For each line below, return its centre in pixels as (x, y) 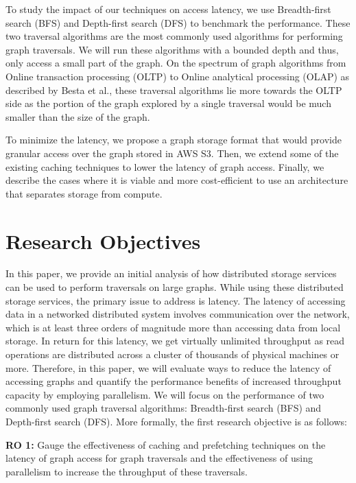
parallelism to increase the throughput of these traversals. (127, 471)
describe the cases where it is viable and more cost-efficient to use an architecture (177, 180)
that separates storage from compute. (84, 193)
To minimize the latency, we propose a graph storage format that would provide (174, 140)
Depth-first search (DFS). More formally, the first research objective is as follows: (176, 421)
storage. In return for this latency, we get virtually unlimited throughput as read (175, 341)
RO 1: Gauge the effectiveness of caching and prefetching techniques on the (166, 444)
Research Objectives (103, 240)
